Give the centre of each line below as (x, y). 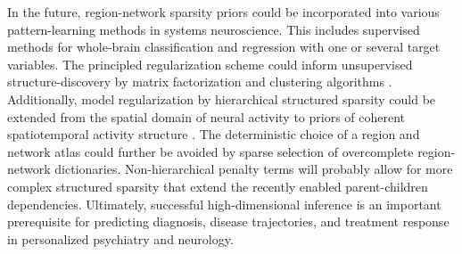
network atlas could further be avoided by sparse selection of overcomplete (210, 151)
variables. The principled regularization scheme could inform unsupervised (210, 64)
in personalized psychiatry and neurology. (120, 238)
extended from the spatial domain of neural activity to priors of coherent (206, 116)
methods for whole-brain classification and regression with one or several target (224, 47)
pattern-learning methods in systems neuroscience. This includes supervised (214, 29)
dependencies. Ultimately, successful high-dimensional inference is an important (224, 204)
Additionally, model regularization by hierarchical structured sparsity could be (222, 98)
